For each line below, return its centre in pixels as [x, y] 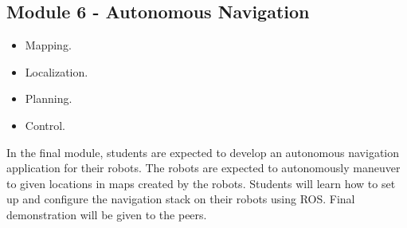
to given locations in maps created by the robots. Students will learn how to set [201, 183]
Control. [45, 125]
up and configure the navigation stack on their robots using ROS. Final [181, 199]
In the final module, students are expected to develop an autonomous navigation [203, 152]
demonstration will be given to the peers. [107, 214]
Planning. [49, 98]
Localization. [57, 71]
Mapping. [48, 45]
